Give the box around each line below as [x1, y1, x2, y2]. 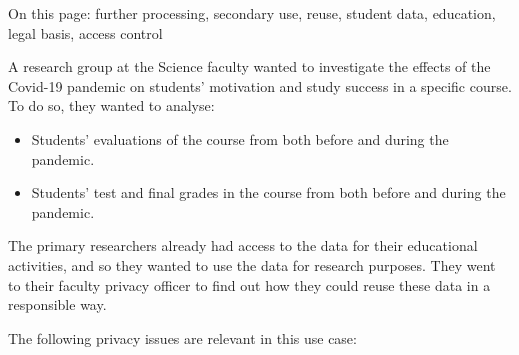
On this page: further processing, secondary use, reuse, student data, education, [8, 3, 496, 23]
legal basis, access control [8, 22, 163, 43]
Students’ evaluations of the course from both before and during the [31, 128, 449, 149]
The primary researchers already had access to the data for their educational [8, 235, 478, 256]
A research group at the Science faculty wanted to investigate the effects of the [8, 56, 491, 77]
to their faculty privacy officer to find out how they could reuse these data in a [8, 274, 491, 295]
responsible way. [8, 294, 107, 315]
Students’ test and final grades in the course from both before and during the [31, 182, 506, 203]
